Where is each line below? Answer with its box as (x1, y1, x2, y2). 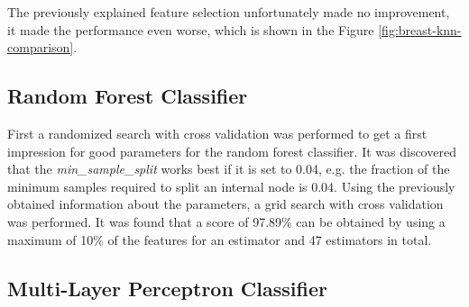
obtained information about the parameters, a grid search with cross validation (7, 194, 444, 213)
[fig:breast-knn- (378, 20, 462, 39)
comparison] (7, 38, 74, 57)
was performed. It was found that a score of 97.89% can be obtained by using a (7, 212, 446, 230)
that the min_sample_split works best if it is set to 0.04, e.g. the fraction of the (7, 159, 450, 178)
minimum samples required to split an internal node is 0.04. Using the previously (7, 176, 455, 195)
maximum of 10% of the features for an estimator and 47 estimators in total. (7, 230, 432, 248)
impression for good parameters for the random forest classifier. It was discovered (7, 141, 456, 160)
